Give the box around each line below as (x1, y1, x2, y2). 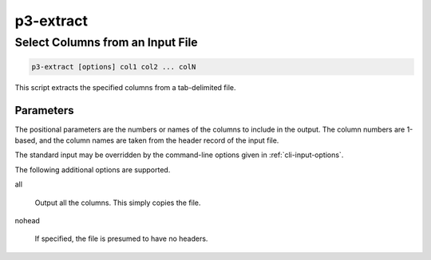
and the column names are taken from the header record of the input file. (38, 136, 279, 145)
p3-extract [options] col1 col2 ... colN (31, 62, 196, 71)
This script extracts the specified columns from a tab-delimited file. (14, 82, 236, 92)
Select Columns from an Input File (14, 35, 199, 49)
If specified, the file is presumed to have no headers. (34, 234, 208, 243)
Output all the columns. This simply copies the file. (34, 198, 201, 207)
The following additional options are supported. (14, 164, 171, 175)
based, (14, 136, 38, 145)
